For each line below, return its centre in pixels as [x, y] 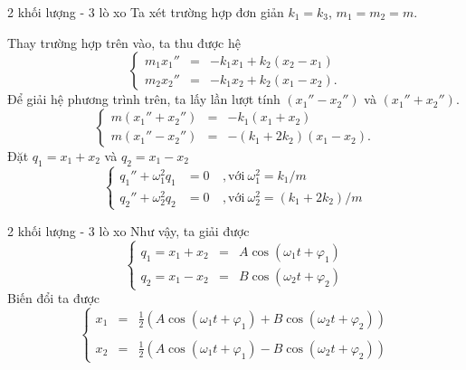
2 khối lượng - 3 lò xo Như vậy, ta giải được [128, 230]
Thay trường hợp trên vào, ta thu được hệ [124, 42]
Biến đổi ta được [54, 298]
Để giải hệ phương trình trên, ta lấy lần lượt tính [144, 99]
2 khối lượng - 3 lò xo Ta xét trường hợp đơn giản [146, 12]
